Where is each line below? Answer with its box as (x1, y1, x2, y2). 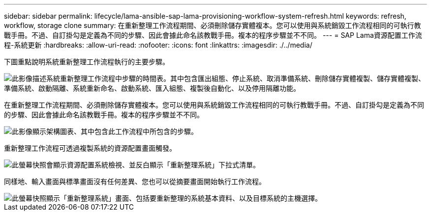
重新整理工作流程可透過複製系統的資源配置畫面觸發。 (4, 144, 176, 152)
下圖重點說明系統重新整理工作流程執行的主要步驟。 (4, 57, 169, 66)
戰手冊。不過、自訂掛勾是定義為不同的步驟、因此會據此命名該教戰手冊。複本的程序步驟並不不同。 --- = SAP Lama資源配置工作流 (4, 31, 422, 39)
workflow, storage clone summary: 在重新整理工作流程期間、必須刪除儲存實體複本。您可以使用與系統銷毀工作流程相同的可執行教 (4, 21, 421, 29)
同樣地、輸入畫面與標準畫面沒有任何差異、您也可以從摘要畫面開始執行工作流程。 (4, 177, 266, 186)
